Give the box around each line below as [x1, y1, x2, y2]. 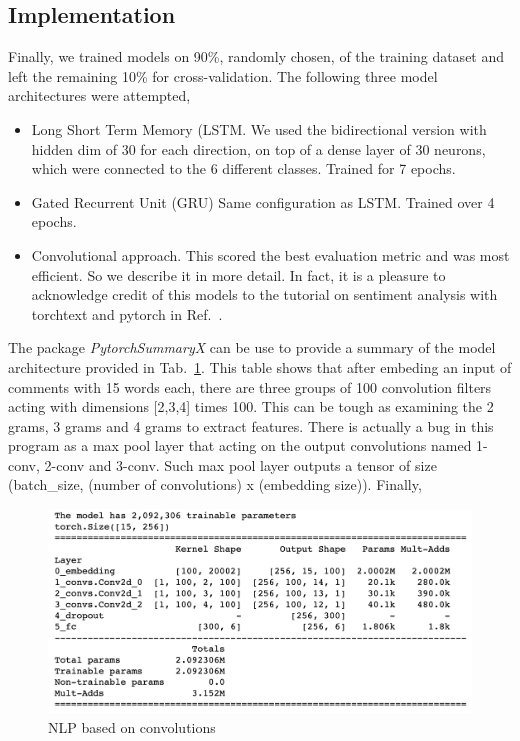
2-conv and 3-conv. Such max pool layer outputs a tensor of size [44, 454, 437, 475]
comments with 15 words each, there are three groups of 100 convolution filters [8, 376, 492, 397]
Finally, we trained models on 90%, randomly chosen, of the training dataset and [8, 46, 505, 67]
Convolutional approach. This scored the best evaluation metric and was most [31, 244, 510, 265]
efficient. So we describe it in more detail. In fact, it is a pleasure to [31, 264, 446, 285]
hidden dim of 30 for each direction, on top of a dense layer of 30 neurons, [31, 138, 486, 159]
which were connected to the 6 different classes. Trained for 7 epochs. [31, 158, 456, 179]
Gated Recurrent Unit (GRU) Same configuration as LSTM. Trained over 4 [31, 191, 495, 212]
